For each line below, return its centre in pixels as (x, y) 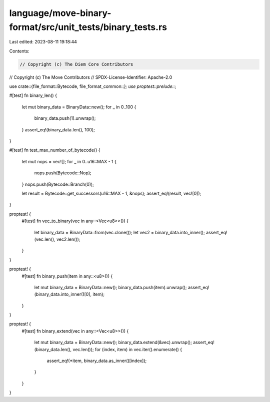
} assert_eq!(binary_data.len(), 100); (58, 129)
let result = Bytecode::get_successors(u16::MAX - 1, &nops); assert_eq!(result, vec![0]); (111, 193)
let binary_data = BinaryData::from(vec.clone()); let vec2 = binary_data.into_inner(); (119, 232)
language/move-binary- (60, 13)
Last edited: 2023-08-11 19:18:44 (43, 42)
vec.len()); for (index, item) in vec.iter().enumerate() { (127, 349)
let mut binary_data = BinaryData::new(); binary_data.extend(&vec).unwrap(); (113, 343)
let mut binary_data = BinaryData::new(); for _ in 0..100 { (79, 107)
